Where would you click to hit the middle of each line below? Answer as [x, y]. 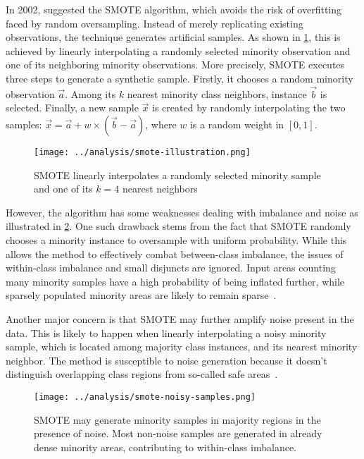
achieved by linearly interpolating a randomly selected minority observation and [178, 50]
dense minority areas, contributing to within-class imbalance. [165, 447]
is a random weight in [237, 124]
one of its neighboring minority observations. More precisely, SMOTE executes [175, 65]
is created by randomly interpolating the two [249, 108]
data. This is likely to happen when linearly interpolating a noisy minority [166, 332]
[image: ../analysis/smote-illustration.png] [142, 152]
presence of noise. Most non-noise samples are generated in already [178, 433]
